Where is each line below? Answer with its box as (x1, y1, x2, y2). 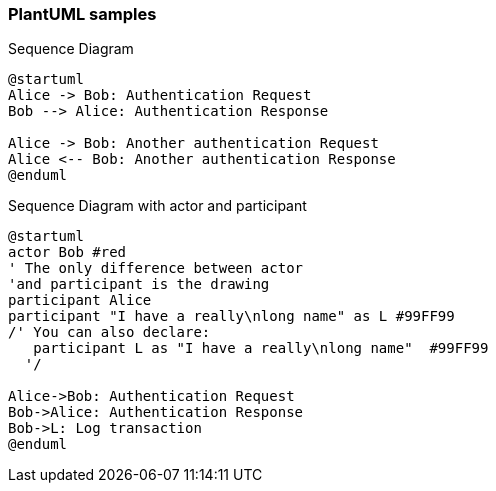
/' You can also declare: (8, 324, 211, 341)
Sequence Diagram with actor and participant (8, 197, 307, 215)
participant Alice (8, 292, 152, 309)
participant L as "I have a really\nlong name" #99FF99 (33, 340, 489, 357)
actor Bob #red (8, 244, 127, 261)
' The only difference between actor (8, 260, 304, 277)
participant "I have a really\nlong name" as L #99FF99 (8, 308, 455, 325)
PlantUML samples (8, 4, 157, 24)
